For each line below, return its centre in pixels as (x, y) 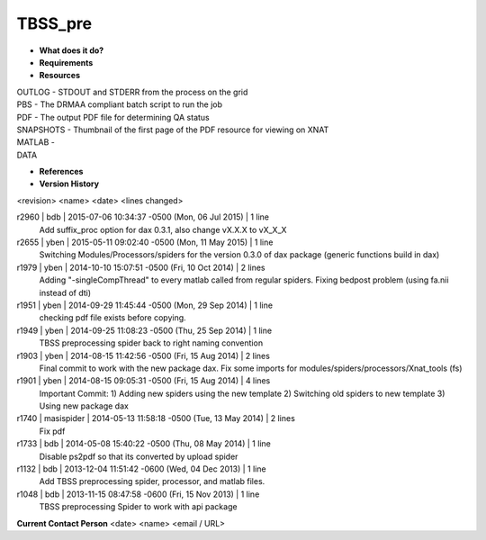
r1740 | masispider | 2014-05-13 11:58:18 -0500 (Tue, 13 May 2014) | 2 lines (156, 418)
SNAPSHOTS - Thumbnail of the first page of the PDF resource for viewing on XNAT (173, 130)
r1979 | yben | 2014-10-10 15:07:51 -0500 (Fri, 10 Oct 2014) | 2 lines (141, 267)
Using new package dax (84, 406)
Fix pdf (52, 431)
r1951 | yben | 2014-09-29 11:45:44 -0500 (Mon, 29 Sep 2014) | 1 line (145, 305)
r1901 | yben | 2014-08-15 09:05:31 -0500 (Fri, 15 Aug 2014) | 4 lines (144, 381)
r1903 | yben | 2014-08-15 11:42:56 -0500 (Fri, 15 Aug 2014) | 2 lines (143, 355)
